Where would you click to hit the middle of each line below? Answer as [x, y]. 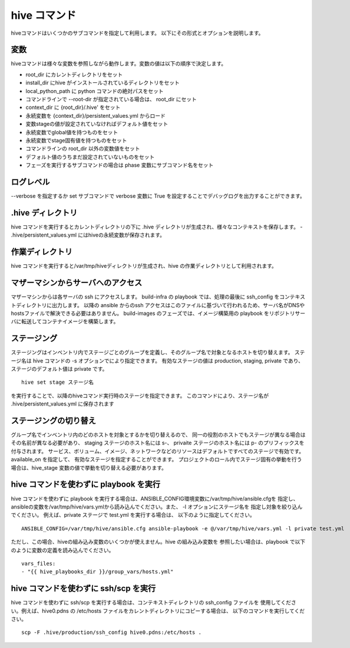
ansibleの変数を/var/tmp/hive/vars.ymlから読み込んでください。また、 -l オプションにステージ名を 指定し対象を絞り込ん [157, 507]
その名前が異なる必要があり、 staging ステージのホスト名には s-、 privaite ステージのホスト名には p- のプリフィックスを [158, 443]
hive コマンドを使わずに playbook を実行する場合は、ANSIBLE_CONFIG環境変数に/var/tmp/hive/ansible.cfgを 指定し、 [155, 499]
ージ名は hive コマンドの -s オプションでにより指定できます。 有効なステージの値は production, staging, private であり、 [157, 360]
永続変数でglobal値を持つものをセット [72, 132]
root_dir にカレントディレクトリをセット [74, 74]
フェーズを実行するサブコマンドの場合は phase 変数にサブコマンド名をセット [120, 165]
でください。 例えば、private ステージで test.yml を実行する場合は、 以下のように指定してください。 [133, 515]
